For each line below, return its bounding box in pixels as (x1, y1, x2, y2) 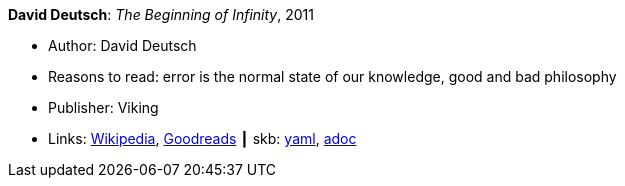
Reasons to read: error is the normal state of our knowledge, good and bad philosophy (48, 68, 617, 85)
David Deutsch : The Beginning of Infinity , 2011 (8, 6, 314, 23)
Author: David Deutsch (48, 37, 197, 54)
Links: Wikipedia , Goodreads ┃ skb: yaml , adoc (48, 130, 357, 147)
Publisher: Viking (48, 99, 159, 116)
